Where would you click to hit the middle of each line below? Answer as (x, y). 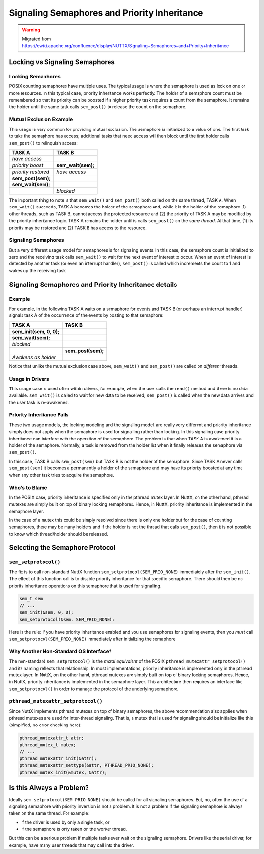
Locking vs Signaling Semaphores (62, 62)
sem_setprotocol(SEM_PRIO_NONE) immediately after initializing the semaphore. (93, 639)
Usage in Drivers (29, 379)
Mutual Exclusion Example (41, 119)
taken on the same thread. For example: (49, 813)
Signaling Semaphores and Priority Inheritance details (93, 285)
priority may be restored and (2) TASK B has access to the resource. (78, 228)
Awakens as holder (34, 357)
